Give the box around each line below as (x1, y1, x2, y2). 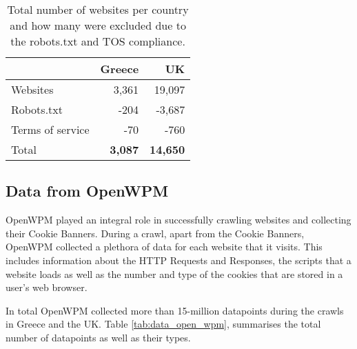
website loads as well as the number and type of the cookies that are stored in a (6, 266, 343, 281)
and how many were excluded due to (10, 17, 186, 33)
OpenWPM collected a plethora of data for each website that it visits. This (6, 239, 323, 254)
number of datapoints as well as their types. (6, 330, 191, 344)
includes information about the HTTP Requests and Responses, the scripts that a (6, 252, 351, 267)
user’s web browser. (6, 280, 88, 295)
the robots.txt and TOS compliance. (10, 33, 185, 49)
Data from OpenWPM (6, 180, 169, 201)
